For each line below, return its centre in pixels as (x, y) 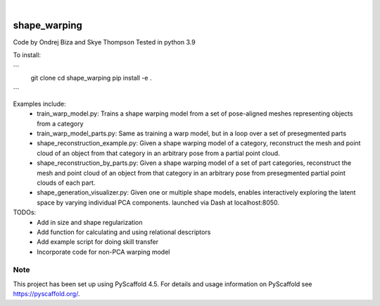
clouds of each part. (66, 183)
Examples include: (39, 104)
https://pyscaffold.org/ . (46, 294)
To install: (27, 55)
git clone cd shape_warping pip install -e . (91, 78)
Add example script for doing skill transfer (97, 242)
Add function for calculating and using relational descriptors (124, 232)
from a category (60, 123)
